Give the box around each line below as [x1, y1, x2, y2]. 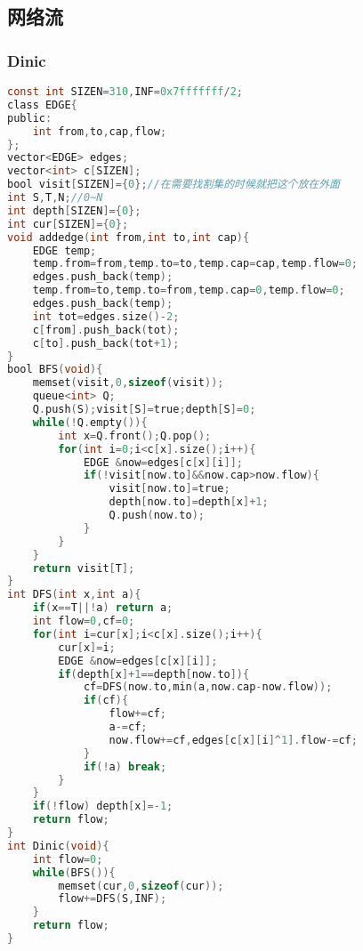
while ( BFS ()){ [32, 866, 116, 879]
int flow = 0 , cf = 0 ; [32, 615, 135, 627]
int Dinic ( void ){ [7, 839, 109, 852]
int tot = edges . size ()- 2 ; [32, 310, 180, 323]
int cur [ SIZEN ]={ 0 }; [7, 217, 129, 230]
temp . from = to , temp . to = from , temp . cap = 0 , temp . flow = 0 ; [32, 284, 345, 297]
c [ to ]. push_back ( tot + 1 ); [32, 336, 180, 350]
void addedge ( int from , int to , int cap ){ [7, 230, 250, 244]
